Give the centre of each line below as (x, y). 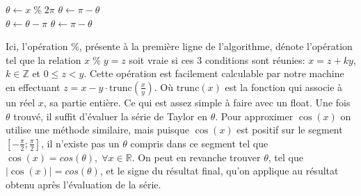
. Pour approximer (254, 116)
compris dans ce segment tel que (199, 143)
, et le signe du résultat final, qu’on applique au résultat (219, 171)
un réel (21, 102)
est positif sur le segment (290, 130)
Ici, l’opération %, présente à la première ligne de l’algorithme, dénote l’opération (179, 46)
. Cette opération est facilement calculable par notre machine (214, 73)
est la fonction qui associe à (284, 87)
